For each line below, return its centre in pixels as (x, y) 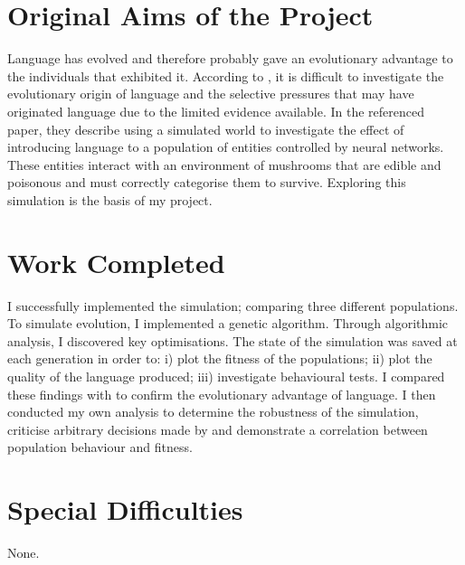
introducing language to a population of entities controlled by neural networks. (226, 147)
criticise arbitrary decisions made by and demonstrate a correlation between (218, 429)
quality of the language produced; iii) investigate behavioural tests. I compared (226, 376)
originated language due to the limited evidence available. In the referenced (216, 111)
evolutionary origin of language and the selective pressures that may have (211, 94)
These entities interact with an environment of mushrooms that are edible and (224, 164)
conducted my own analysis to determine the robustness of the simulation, (213, 412)
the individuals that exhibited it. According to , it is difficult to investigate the (226, 75)
